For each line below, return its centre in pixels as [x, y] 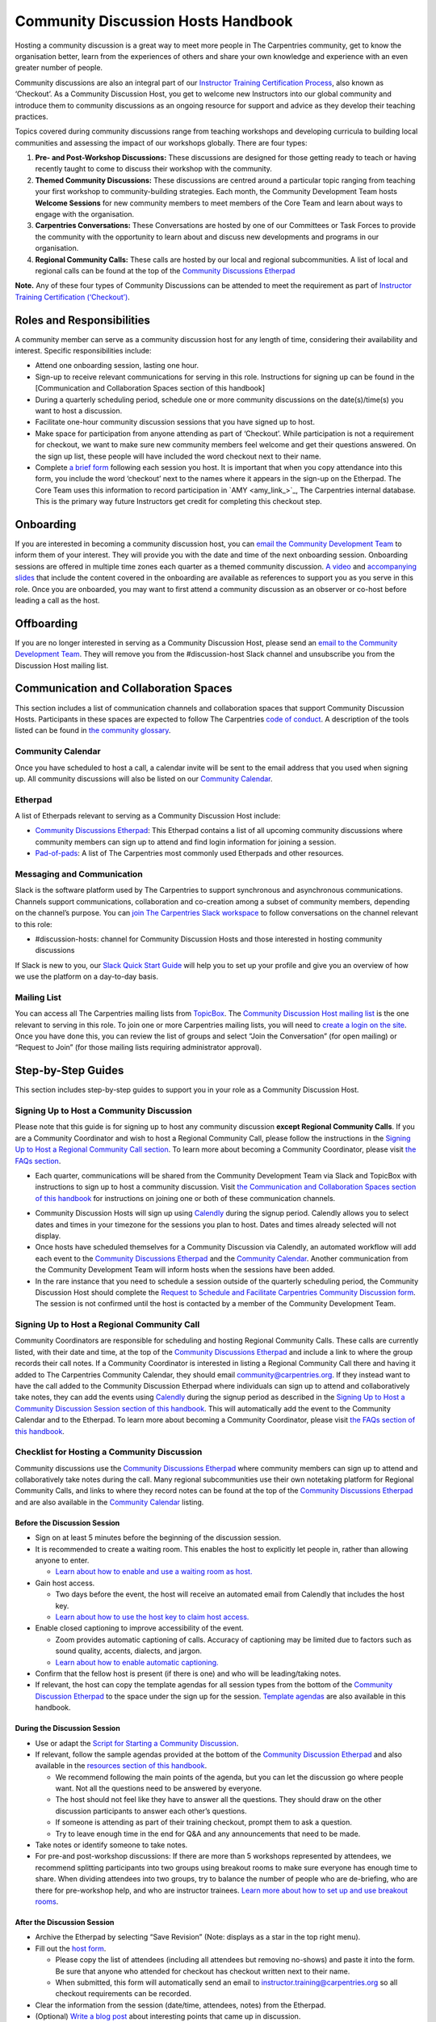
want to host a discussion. [79, 411]
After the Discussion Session [65, 1922]
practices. [31, 116]
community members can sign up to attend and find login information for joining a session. [186, 842]
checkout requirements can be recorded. [123, 1994]
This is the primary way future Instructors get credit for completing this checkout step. [178, 501]
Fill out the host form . [71, 1948]
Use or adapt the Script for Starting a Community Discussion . [137, 1743]
